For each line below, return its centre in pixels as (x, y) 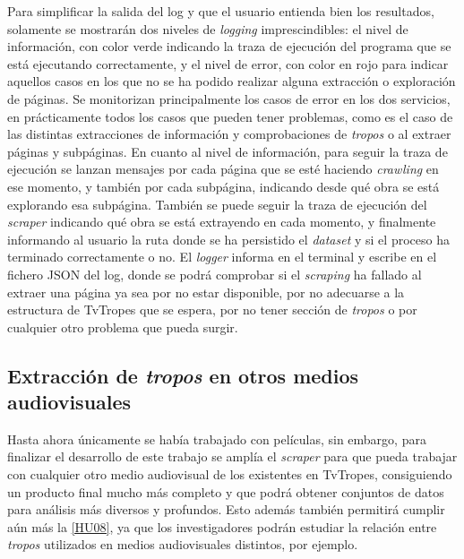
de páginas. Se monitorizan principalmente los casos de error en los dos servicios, (229, 98)
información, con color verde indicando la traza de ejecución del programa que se (229, 46)
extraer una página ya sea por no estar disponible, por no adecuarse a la (206, 292)
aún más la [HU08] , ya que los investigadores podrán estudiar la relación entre (222, 526)
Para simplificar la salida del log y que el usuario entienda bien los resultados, (221, 11)
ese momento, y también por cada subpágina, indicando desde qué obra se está (223, 186)
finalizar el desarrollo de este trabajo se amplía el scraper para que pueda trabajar (232, 456)
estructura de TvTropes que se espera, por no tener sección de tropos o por (212, 310)
